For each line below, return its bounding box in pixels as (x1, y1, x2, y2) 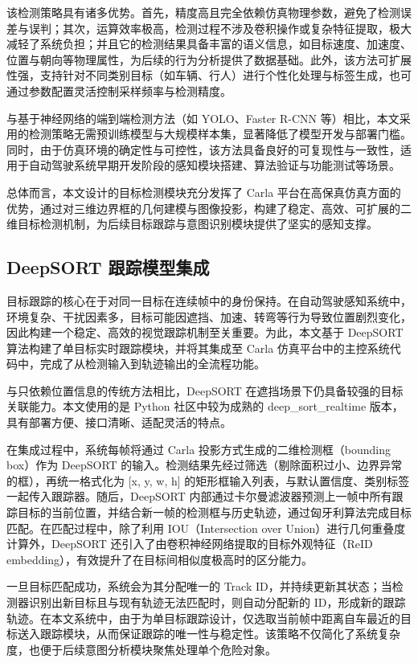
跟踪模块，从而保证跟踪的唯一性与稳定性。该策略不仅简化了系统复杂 (39, 625, 400, 642)
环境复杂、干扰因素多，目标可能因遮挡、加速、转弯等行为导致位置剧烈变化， (6, 308, 412, 325)
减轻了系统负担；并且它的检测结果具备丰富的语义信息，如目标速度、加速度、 (6, 35, 412, 52)
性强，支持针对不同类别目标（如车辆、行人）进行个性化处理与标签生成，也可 (6, 67, 412, 84)
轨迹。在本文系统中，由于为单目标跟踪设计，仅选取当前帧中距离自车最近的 (6, 609, 400, 626)
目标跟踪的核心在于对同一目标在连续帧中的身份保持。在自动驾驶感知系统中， (6, 292, 412, 309)
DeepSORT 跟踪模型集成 (6, 255, 210, 280)
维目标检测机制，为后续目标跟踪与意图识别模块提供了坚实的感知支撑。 (6, 215, 378, 232)
